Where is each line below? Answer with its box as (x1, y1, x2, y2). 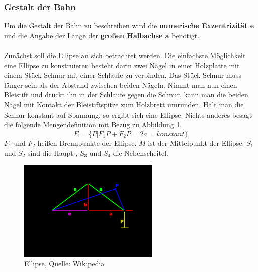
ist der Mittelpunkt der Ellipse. (148, 137, 244, 148)
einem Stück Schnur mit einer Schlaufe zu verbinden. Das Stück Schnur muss (4, 70, 241, 80)
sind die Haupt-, (27, 147, 78, 158)
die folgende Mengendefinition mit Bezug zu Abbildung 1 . (4, 119, 182, 130)
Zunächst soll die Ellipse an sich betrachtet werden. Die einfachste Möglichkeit (4, 50, 246, 60)
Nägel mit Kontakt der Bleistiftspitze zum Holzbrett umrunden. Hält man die (4, 99, 244, 110)
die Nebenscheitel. (113, 147, 168, 158)
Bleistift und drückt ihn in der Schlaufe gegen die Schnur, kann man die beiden (4, 89, 248, 100)
